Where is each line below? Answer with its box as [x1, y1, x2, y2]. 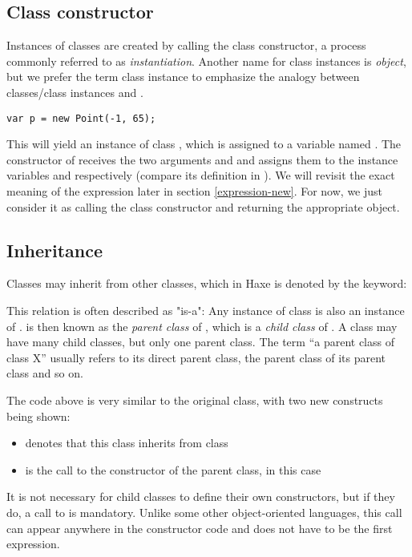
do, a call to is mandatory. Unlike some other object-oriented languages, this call [6, 503, 402, 520]
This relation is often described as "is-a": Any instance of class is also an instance [6, 302, 405, 318]
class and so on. [6, 365, 83, 381]
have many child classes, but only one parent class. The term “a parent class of [6, 333, 394, 350]
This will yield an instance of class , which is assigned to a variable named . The [6, 135, 402, 152]
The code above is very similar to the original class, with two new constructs [6, 391, 383, 408]
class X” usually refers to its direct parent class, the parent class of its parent [6, 349, 386, 365]
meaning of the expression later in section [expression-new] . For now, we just [6, 183, 383, 200]
